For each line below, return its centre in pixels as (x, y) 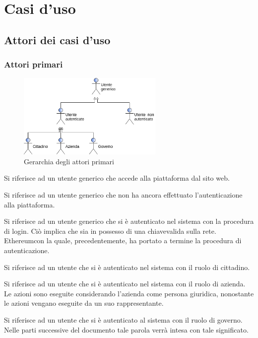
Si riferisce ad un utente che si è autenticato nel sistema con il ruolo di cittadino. (127, 267)
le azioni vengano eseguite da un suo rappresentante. (84, 303)
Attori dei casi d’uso (57, 39)
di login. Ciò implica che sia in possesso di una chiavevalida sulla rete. (110, 231)
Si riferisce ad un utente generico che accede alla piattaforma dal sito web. (117, 178)
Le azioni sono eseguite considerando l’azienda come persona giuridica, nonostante (129, 293)
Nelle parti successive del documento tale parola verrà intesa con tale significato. (126, 329)
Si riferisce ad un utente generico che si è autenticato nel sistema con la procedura (129, 221)
